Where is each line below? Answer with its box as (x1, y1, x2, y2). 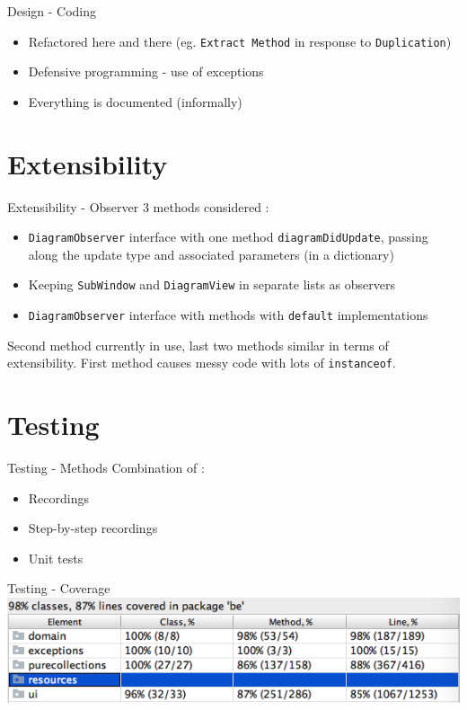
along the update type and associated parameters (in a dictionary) (28, 244, 394, 263)
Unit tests (28, 548, 84, 567)
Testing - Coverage (7, 579, 110, 598)
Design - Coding (7, 2, 97, 20)
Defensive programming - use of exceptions (28, 62, 264, 81)
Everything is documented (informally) (28, 92, 242, 111)
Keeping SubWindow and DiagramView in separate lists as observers (28, 275, 395, 294)
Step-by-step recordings (28, 519, 158, 537)
